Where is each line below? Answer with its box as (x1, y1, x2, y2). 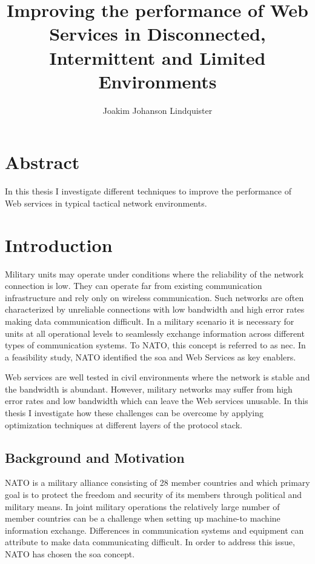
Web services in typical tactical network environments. (5, 196, 207, 209)
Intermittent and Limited (49, 45, 266, 70)
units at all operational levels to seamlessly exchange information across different (5, 327, 305, 339)
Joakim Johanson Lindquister (102, 104, 213, 116)
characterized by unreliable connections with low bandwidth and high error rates (5, 303, 305, 316)
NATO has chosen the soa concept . (5, 548, 135, 560)
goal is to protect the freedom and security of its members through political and (5, 488, 302, 501)
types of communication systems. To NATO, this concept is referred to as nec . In (5, 339, 306, 351)
